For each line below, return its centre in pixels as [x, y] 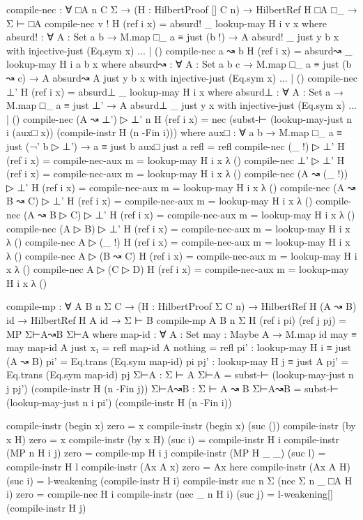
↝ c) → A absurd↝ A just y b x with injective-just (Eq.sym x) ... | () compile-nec [182, 77]
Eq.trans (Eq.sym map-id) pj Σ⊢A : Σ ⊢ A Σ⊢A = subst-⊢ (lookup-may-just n [180, 374]
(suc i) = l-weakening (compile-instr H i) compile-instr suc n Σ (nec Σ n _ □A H [179, 480]
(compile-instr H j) [46, 507]
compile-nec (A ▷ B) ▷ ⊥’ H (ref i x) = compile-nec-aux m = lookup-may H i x [178, 228]
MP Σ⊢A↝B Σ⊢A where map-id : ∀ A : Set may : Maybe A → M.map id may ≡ [182, 333]
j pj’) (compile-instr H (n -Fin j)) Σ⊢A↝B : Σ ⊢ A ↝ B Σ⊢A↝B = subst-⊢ [172, 388]
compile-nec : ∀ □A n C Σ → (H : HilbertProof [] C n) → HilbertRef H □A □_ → [182, 9]
